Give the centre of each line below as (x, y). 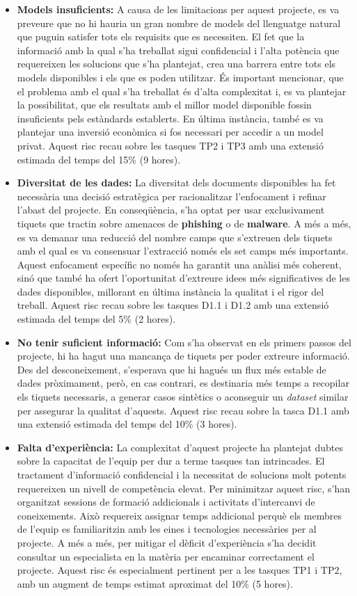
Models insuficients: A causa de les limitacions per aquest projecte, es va (178, 9)
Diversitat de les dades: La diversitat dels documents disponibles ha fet (176, 183)
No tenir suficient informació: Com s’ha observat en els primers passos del (184, 342)
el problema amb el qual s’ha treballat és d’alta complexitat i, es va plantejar (182, 91)
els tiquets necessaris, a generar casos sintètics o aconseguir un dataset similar (183, 397)
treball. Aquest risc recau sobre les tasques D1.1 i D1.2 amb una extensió (173, 305)
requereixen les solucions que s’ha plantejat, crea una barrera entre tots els (176, 64)
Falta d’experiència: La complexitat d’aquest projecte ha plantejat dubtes (180, 447)
